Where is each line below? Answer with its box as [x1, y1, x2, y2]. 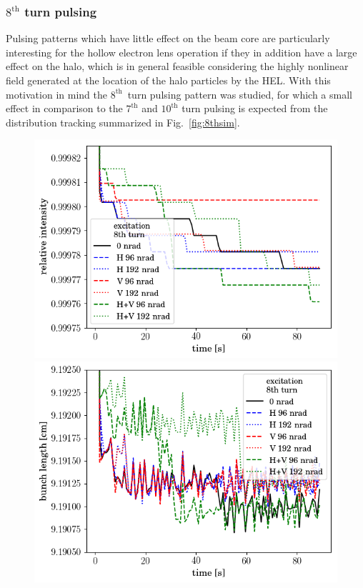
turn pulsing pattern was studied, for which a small [127, 86, 352, 101]
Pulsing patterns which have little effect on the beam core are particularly [6, 31, 330, 46]
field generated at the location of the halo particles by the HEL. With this [6, 73, 331, 87]
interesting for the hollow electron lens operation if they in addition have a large [6, 44, 357, 59]
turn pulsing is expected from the [181, 101, 328, 116]
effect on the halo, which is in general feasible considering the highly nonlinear [6, 59, 349, 74]
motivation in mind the [6, 86, 107, 101]
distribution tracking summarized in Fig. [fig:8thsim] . [6, 114, 240, 129]
